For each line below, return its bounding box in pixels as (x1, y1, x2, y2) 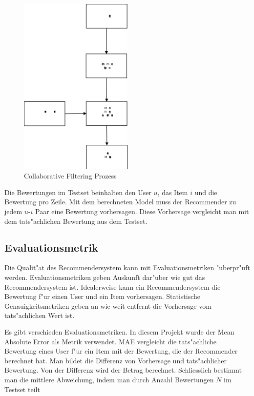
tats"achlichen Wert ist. (4, 310, 75, 320)
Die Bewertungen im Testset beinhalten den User (4, 187, 151, 197)
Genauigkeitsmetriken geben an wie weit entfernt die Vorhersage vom (4, 300, 212, 311)
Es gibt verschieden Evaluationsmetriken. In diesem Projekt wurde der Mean (4, 326, 234, 337)
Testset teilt (4, 384, 40, 394)
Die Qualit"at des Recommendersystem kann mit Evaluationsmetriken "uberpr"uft (4, 262, 250, 273)
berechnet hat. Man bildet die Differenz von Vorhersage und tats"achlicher (4, 355, 227, 365)
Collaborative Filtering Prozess (24, 171, 117, 181)
